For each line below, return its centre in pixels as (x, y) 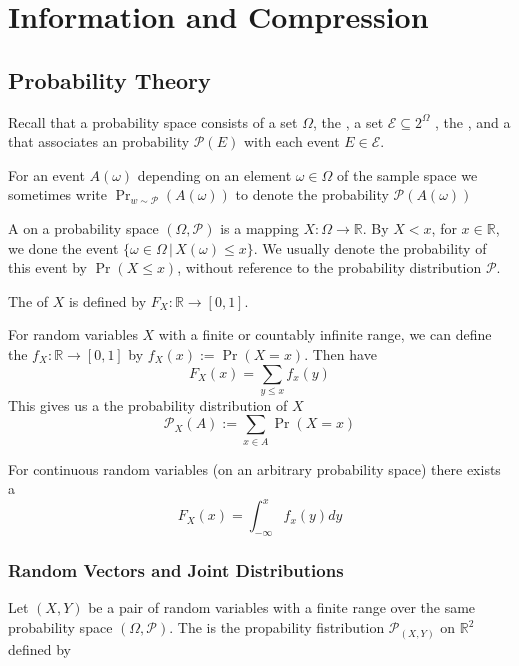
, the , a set (348, 121)
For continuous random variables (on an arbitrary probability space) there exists (254, 468)
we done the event (63, 247)
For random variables (73, 334)
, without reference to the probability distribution (329, 267)
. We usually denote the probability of (370, 247)
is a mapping (259, 227)
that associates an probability (99, 141)
